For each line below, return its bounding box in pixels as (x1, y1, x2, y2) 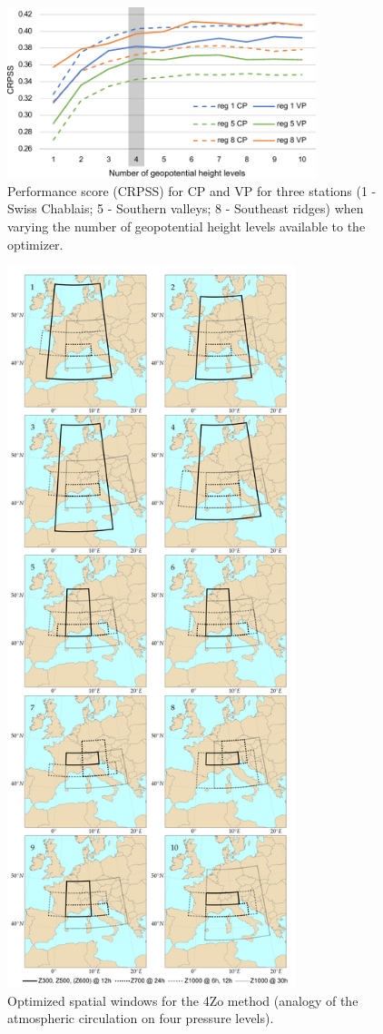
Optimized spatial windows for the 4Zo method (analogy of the (7, 990, 358, 1009)
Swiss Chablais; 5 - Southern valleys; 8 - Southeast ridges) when (7, 199, 364, 218)
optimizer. (7, 234, 64, 253)
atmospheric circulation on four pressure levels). (7, 1009, 274, 1028)
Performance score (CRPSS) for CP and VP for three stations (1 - (7, 181, 377, 200)
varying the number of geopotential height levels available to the (7, 217, 366, 236)
